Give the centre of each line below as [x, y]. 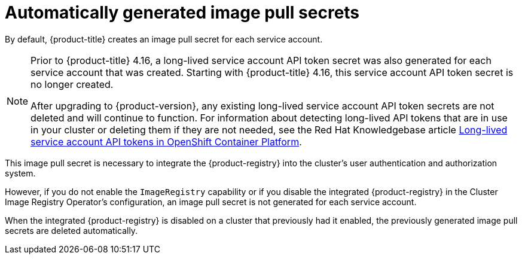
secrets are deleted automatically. [71, 230]
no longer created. [72, 84]
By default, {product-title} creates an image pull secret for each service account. [164, 39]
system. [20, 173]
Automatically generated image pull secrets [182, 13]
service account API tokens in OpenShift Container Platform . [166, 141]
